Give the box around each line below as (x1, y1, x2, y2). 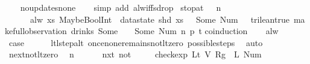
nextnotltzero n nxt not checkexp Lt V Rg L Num (8, 48, 262, 60)
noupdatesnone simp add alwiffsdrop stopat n (20, 1, 221, 13)
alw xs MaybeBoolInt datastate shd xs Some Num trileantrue (30, 13, 289, 25)
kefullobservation (5, 25, 67, 37)
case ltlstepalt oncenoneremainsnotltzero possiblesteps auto (8, 36, 263, 48)
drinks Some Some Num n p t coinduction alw (71, 25, 279, 37)
